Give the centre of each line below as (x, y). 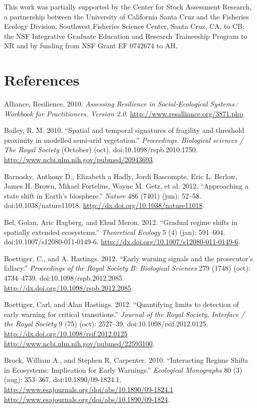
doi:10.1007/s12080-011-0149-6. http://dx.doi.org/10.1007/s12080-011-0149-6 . (122, 242)
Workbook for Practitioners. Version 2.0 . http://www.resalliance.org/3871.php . (125, 113)
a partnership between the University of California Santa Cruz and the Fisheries (127, 16)
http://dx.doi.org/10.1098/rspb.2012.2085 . (69, 287)
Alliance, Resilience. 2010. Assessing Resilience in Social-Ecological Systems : (121, 104)
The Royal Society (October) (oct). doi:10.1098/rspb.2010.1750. (101, 150)
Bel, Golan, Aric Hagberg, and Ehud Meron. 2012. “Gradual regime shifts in (121, 222)
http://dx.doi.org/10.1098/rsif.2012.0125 (66, 333)
